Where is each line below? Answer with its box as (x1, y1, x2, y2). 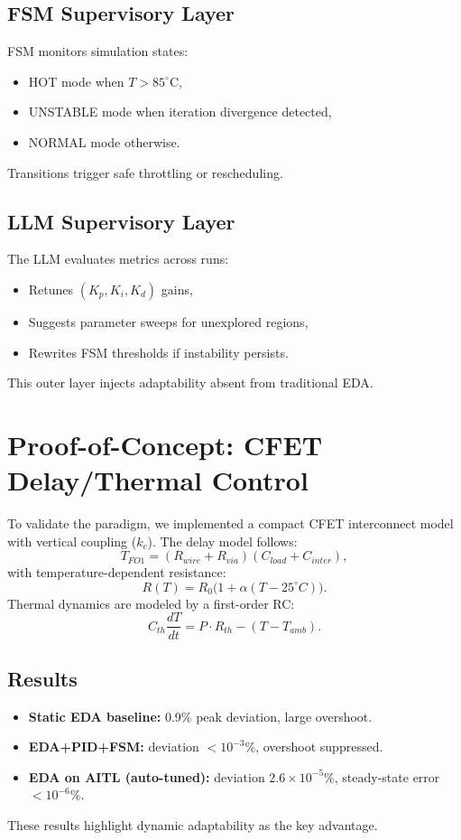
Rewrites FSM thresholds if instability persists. (28, 342, 289, 361)
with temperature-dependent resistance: (7, 563, 226, 582)
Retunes (28, 279, 74, 298)
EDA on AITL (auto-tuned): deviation (28, 767, 265, 786)
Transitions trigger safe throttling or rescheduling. (7, 163, 283, 182)
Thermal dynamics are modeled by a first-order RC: (7, 593, 295, 612)
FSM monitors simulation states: (7, 42, 189, 61)
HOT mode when (28, 71, 124, 90)
